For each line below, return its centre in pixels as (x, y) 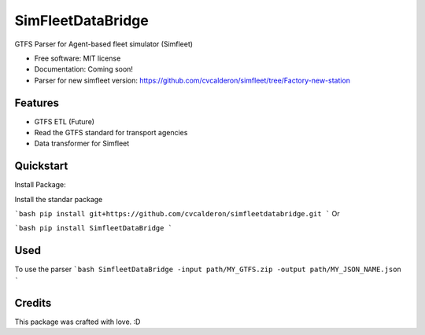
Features (37, 103)
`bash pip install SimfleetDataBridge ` (94, 228)
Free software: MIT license (78, 58)
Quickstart (41, 166)
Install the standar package (59, 199)
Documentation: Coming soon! (84, 69)
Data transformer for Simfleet (82, 144)
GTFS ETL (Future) (64, 121)
